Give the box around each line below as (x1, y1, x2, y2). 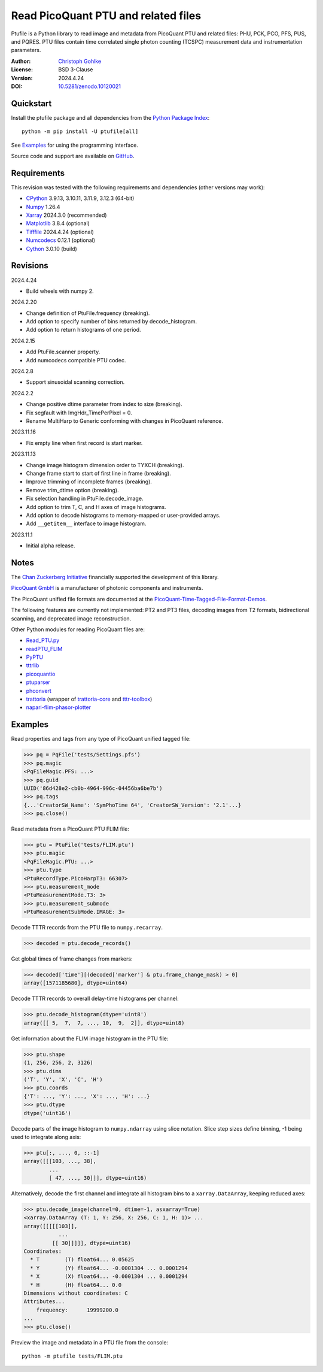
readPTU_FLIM (26, 645, 63, 652)
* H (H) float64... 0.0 (30, 1282, 122, 1288)
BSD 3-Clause (58, 66, 93, 73)
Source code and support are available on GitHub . (11, 152, 135, 159)
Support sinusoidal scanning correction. (26, 378, 125, 386)
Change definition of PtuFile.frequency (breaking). (26, 309, 150, 317)
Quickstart (11, 98, 52, 108)
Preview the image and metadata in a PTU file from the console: (11, 1338, 169, 1346)
